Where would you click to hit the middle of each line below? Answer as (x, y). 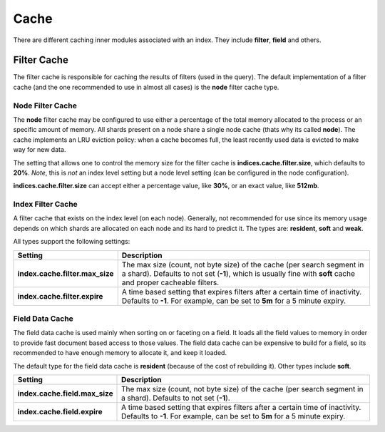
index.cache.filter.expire (60, 296)
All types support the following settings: (72, 242)
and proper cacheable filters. (170, 282)
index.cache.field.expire (60, 411)
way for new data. (40, 150)
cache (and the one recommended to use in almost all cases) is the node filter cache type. (146, 87)
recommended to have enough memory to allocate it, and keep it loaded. (120, 353)
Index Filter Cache (45, 205)
